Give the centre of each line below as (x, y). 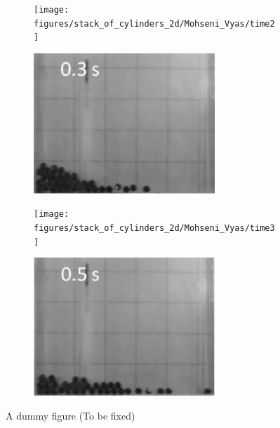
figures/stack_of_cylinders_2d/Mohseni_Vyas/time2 (154, 24)
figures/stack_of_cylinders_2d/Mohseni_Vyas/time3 (154, 228)
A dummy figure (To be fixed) (71, 415)
